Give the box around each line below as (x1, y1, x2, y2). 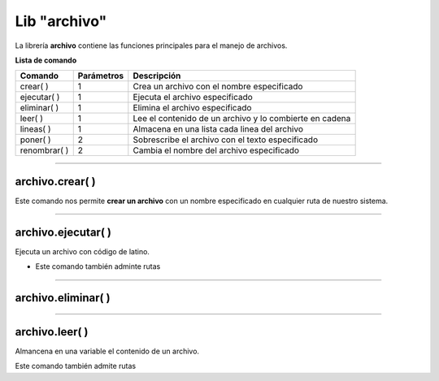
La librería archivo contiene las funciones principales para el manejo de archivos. (15, 41, 288, 50)
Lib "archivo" (15, 12, 107, 30)
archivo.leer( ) (15, 325, 89, 339)
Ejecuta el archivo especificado (133, 92, 254, 103)
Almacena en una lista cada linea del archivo (133, 123, 304, 135)
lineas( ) (20, 123, 52, 135)
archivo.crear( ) (15, 175, 97, 188)
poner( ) (20, 134, 52, 145)
